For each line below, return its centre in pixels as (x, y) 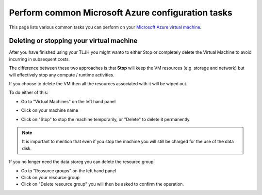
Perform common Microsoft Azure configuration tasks (121, 13)
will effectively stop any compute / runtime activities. (62, 75)
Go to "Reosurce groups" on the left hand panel (69, 171)
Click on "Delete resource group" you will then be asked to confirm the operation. (103, 184)
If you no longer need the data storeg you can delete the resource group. (82, 162)
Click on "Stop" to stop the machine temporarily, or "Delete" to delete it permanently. (106, 119)
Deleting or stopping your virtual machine (73, 41)
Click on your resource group (50, 177)
